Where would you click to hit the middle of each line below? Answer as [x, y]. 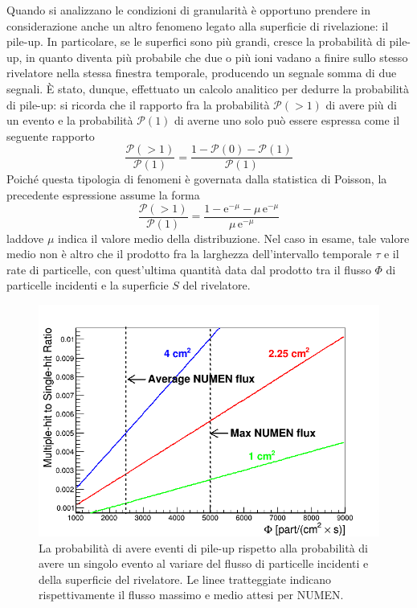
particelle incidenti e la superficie [88, 285]
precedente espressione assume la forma [103, 195]
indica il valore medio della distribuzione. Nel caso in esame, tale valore [234, 238]
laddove [25, 238]
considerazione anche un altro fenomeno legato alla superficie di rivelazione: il [198, 25]
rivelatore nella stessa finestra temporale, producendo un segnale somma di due [202, 73]
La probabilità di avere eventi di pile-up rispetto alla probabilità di [203, 547]
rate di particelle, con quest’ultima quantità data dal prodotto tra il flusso [189, 269]
